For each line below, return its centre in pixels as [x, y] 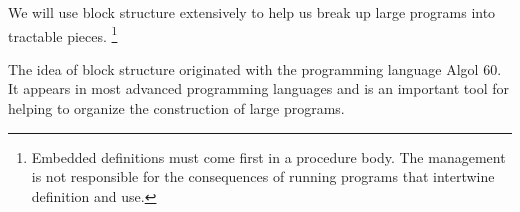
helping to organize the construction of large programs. [176, 108]
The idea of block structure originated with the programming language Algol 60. [255, 68]
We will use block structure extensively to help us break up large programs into [252, 12]
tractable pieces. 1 [63, 34]
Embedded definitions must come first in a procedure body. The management [268, 156]
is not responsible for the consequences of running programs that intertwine [263, 176]
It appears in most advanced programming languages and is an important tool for [259, 88]
